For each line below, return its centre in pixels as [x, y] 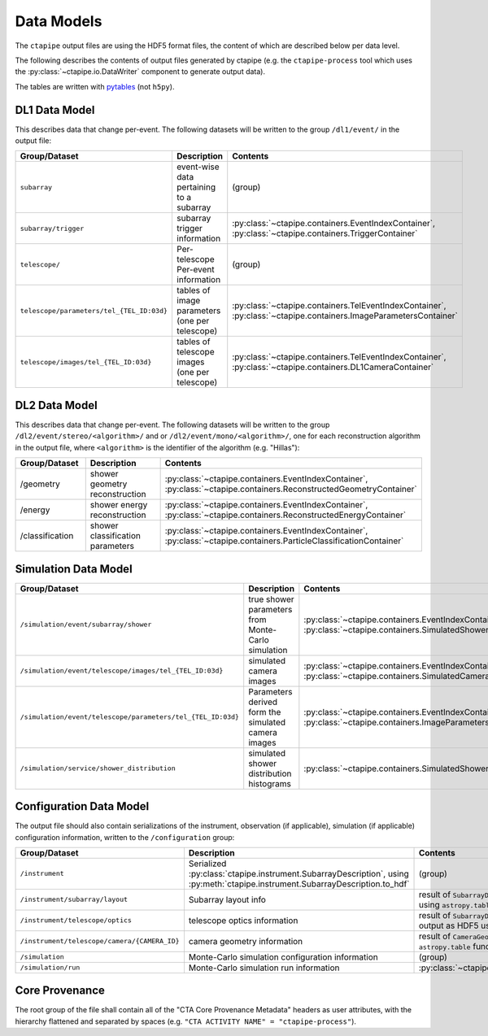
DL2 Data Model [56, 405]
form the [265, 712]
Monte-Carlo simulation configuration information [283, 957]
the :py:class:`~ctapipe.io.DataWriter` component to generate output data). [140, 72]
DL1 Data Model [55, 110]
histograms [270, 783]
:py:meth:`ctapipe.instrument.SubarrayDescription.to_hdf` [299, 884]
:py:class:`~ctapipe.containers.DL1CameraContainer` [333, 368]
